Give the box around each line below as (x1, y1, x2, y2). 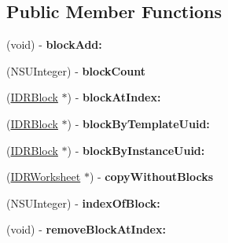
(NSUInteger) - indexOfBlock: (6, 194, 160, 211)
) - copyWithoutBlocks (89, 168, 214, 185)
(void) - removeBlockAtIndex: (6, 221, 166, 237)
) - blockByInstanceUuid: (67, 142, 205, 158)
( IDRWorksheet (6, 168, 81, 185)
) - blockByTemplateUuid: (67, 115, 210, 131)
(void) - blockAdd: (6, 36, 102, 53)
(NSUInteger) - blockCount (6, 62, 145, 79)
